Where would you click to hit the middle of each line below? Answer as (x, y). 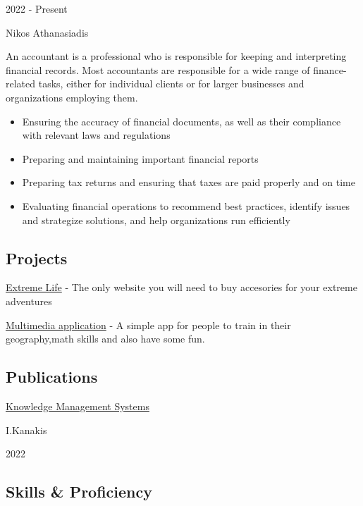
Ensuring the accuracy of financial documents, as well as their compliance (181, 121)
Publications (52, 377)
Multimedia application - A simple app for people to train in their (148, 325)
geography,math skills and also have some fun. (105, 339)
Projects (37, 258)
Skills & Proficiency (79, 492)
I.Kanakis (26, 430)
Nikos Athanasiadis (47, 32)
